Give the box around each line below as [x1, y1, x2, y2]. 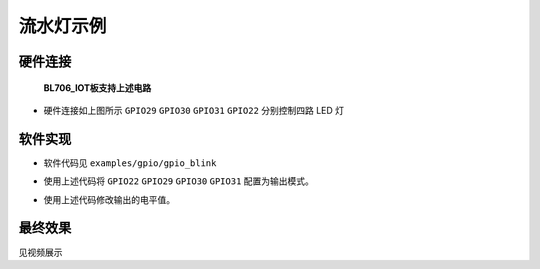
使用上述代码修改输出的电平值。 [43, 193, 175, 205]
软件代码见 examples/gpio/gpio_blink [43, 156, 217, 169]
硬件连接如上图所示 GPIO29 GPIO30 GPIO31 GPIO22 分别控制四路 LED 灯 [43, 104, 345, 116]
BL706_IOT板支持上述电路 [43, 81, 152, 94]
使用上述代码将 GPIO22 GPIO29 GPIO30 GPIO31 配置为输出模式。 [43, 175, 314, 187]
